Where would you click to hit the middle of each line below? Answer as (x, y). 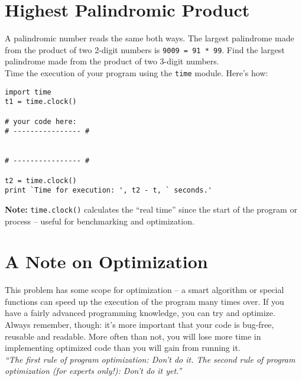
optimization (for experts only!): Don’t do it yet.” (93, 371)
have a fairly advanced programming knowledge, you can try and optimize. (140, 313)
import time (28, 92)
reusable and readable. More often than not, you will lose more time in (133, 336)
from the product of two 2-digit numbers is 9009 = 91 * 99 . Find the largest (145, 49)
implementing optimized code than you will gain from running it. (123, 348)
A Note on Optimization (106, 261)
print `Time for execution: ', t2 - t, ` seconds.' (108, 190)
